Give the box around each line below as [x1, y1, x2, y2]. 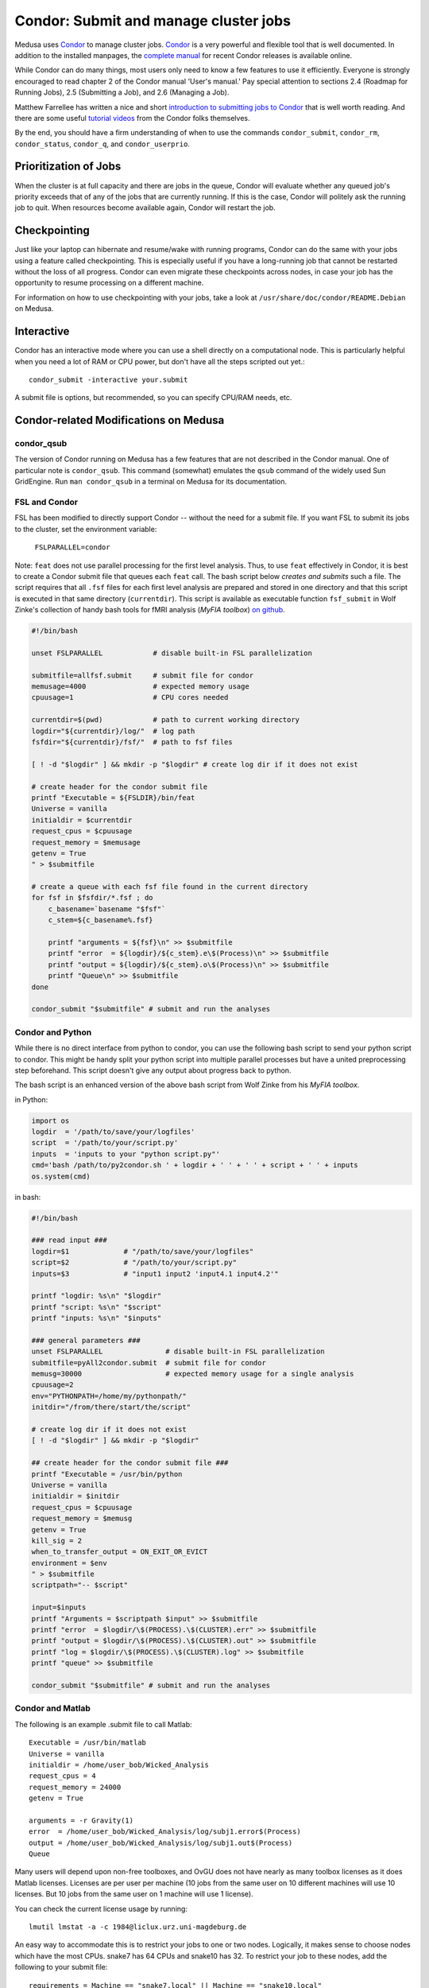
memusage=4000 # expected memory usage [31, 682, 249, 691]
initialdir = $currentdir [31, 815, 133, 825]
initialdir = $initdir [31, 1492, 120, 1501]
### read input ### [31, 1236, 107, 1244]
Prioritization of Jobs [14, 160, 122, 173]
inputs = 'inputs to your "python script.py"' [31, 1149, 220, 1159]
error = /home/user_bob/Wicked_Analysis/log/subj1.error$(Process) [29, 1827, 301, 1836]
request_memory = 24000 [29, 1782, 122, 1792]
